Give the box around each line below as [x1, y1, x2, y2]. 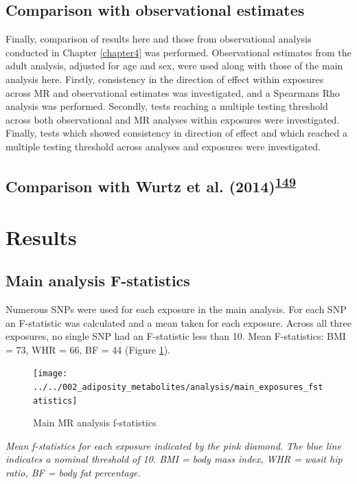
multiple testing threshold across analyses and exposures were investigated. [5, 139, 321, 153]
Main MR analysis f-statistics [33, 415, 157, 430]
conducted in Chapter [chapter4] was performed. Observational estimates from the [5, 45, 352, 59]
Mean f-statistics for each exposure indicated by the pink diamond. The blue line [5, 438, 341, 452]
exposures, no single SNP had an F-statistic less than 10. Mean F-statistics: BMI [5, 329, 346, 343]
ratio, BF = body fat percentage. [5, 465, 141, 480]
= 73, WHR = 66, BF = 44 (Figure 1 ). [5, 342, 170, 356]
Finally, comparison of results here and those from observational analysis [5, 32, 312, 46]
